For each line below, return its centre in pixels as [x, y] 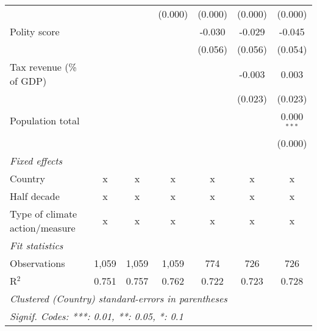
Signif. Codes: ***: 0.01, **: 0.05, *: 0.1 [97, 316]
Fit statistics [37, 245]
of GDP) [28, 81]
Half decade [35, 196]
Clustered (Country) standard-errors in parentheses [119, 298]
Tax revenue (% [43, 67]
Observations [37, 263]
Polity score [35, 31]
